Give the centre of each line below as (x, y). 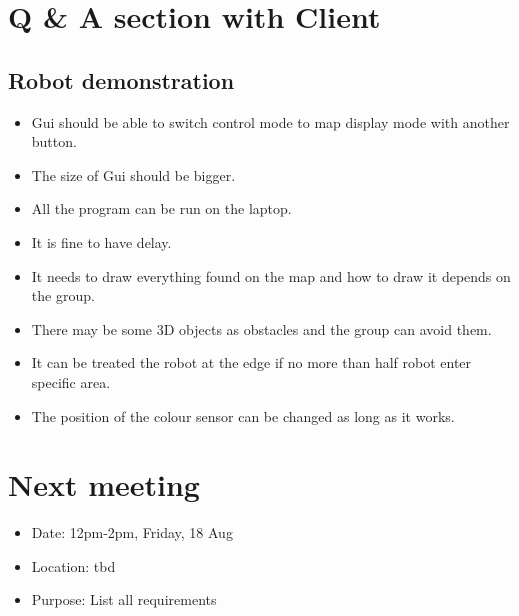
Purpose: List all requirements (124, 599)
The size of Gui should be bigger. (133, 174)
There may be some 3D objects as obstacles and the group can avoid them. (261, 328)
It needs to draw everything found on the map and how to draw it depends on (271, 275)
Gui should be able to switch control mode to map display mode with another (270, 121)
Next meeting (104, 484)
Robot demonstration (121, 79)
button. (54, 141)
